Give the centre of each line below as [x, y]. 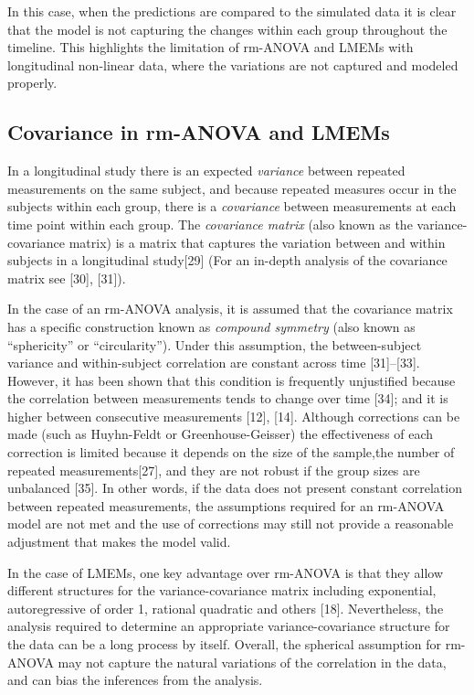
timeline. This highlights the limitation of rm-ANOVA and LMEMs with [211, 47]
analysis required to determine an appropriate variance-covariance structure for [229, 626]
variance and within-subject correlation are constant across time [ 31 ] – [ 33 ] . [214, 363]
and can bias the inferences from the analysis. [135, 680]
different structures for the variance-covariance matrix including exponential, [222, 590]
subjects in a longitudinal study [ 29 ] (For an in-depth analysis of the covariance [227, 260]
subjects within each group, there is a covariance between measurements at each [232, 206]
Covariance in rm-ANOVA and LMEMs [199, 132]
